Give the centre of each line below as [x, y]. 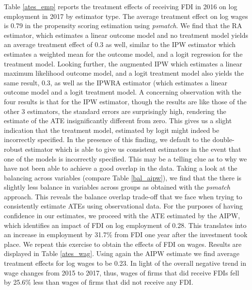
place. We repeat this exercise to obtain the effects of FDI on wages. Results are [123, 244]
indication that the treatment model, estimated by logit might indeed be [112, 130]
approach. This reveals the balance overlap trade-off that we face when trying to [123, 196]
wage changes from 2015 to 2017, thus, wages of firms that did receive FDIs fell [122, 272]
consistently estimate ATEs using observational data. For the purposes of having [124, 206]
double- [223, 139]
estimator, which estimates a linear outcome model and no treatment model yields [126, 35]
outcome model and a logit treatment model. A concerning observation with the [123, 92]
